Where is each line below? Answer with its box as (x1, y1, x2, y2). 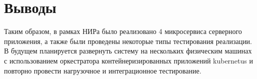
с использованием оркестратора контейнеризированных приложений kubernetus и (4, 55, 253, 65)
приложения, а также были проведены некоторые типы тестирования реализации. (4, 35, 252, 46)
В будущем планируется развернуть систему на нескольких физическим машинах (4, 45, 252, 56)
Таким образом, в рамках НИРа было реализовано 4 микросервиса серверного (4, 26, 242, 36)
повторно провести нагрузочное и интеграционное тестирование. (4, 65, 201, 75)
